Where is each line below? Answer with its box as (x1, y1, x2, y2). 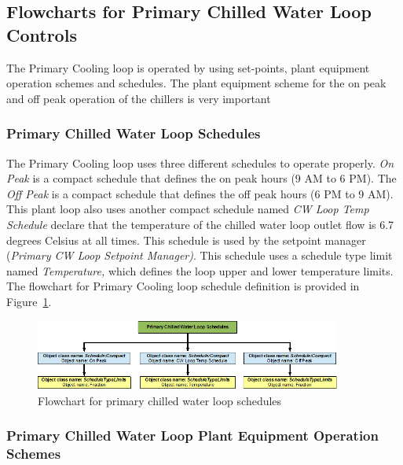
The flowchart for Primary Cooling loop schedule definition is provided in (6, 278, 360, 294)
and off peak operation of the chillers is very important (6, 90, 271, 106)
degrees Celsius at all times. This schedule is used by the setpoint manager (6, 231, 366, 248)
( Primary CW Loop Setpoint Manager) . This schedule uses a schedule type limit (6, 247, 393, 264)
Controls (6, 22, 77, 46)
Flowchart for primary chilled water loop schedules (38, 392, 282, 408)
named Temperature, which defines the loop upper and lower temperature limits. (6, 262, 394, 279)
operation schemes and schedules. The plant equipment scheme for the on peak (6, 75, 387, 91)
